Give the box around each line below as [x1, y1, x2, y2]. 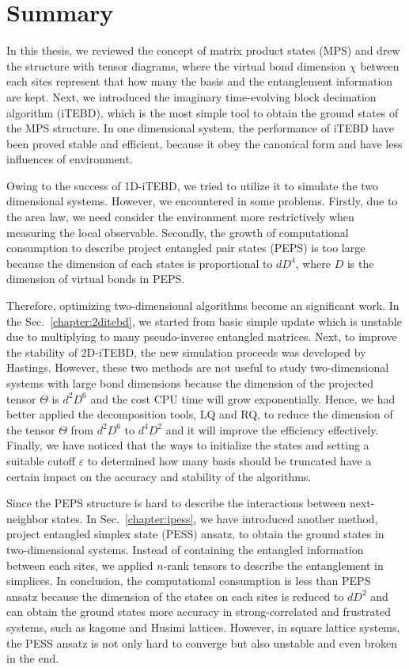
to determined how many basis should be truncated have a [87, 452, 372, 468]
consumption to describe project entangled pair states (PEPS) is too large [6, 239, 365, 256]
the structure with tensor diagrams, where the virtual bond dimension [6, 57, 347, 74]
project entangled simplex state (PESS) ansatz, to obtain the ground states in [6, 526, 384, 542]
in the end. [6, 650, 59, 667]
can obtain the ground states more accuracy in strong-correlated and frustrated [6, 603, 391, 620]
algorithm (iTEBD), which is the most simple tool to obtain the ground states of [6, 104, 399, 120]
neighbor [6, 510, 48, 526]
